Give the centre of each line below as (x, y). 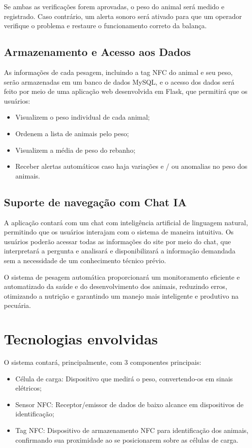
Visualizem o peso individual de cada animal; (83, 117)
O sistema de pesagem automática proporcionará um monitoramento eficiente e (122, 277)
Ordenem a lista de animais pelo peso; (72, 133)
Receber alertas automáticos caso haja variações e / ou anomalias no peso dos (131, 166)
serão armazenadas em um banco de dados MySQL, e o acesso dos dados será (119, 81)
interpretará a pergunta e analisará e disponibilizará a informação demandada (120, 251)
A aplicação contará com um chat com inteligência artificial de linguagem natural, (126, 222)
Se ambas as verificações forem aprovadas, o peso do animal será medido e (114, 6)
